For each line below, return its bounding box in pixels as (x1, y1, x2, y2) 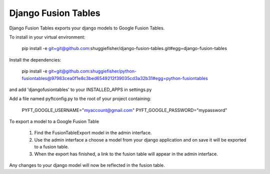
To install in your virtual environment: (9, 34, 85, 40)
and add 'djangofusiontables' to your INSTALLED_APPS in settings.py (9, 86, 152, 92)
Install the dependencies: (9, 56, 61, 62)
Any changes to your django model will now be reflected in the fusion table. (9, 162, 165, 168)
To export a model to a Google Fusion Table (9, 118, 99, 124)
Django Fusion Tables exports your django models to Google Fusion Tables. (9, 25, 165, 31)
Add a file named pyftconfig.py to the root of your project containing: (9, 95, 151, 102)
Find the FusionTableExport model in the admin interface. (34, 130, 152, 136)
